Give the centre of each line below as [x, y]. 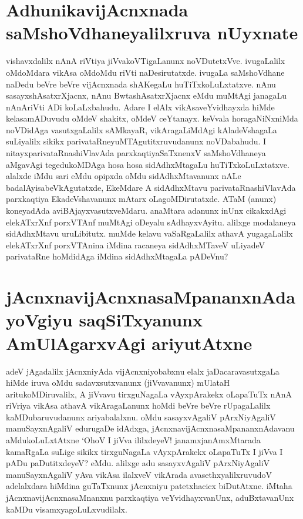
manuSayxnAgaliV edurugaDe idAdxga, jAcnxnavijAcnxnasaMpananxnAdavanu [150, 428]
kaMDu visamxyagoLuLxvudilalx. [67, 509]
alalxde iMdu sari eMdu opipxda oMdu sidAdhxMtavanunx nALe [124, 176]
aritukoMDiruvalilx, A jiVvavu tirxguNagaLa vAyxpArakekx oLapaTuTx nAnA [149, 394]
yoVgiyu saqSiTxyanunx [104, 320]
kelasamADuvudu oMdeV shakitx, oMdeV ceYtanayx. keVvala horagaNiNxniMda [152, 118]
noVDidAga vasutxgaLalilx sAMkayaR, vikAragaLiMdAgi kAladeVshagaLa [142, 129]
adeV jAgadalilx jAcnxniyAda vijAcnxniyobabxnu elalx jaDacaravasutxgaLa [143, 371]
